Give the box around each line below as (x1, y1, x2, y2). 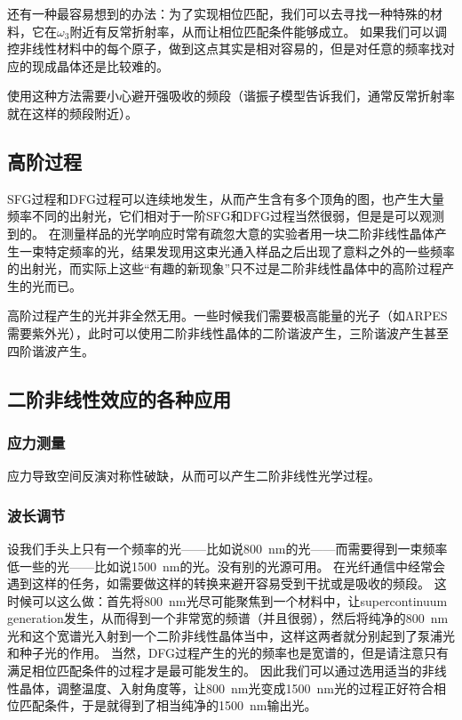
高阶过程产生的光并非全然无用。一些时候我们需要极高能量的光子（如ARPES (7, 306, 448, 325)
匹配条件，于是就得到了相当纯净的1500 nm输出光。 (19, 696, 317, 715)
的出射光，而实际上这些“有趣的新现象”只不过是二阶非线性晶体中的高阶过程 (7, 259, 442, 278)
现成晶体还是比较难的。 (31, 56, 169, 75)
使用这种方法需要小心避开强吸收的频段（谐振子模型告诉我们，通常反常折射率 (7, 86, 455, 105)
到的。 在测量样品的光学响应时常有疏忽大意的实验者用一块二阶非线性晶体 (7, 223, 434, 242)
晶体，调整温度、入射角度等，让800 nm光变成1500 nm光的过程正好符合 (19, 678, 434, 697)
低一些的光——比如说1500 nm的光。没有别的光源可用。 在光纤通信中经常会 (7, 556, 446, 575)
